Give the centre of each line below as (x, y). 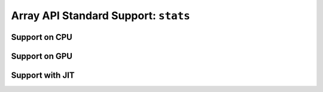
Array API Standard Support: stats (101, 16)
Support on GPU (42, 56)
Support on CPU (42, 37)
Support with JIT (43, 75)
